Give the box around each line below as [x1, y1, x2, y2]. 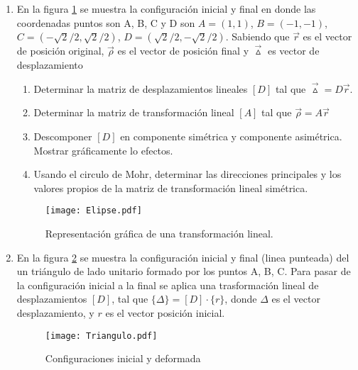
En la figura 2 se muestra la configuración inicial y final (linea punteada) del [16, 250, 349, 264]
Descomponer [33, 129, 92, 143]
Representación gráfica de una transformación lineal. [45, 226, 273, 241]
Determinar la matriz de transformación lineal [33, 105, 234, 120]
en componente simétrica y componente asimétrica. [120, 129, 342, 143]
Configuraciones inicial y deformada [45, 351, 201, 366]
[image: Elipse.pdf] [45, 206, 142, 216]
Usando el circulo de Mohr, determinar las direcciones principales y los [33, 167, 342, 181]
